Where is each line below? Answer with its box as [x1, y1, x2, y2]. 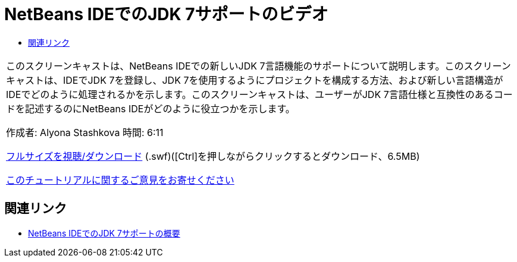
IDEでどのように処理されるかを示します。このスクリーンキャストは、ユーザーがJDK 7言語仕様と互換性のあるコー [6, 88, 513, 100]
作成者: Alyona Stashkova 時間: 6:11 [6, 126, 164, 138]
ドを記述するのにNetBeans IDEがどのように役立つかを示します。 [6, 102, 295, 115]
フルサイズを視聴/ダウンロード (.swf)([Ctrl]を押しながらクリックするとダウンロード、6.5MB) [6, 150, 420, 162]
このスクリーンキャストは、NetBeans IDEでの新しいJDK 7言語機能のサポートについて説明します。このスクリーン [6, 59, 511, 72]
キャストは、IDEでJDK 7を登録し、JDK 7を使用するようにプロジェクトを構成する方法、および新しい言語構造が [6, 74, 503, 86]
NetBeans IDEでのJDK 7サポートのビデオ [4, 4, 328, 24]
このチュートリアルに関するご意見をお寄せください [6, 173, 234, 186]
